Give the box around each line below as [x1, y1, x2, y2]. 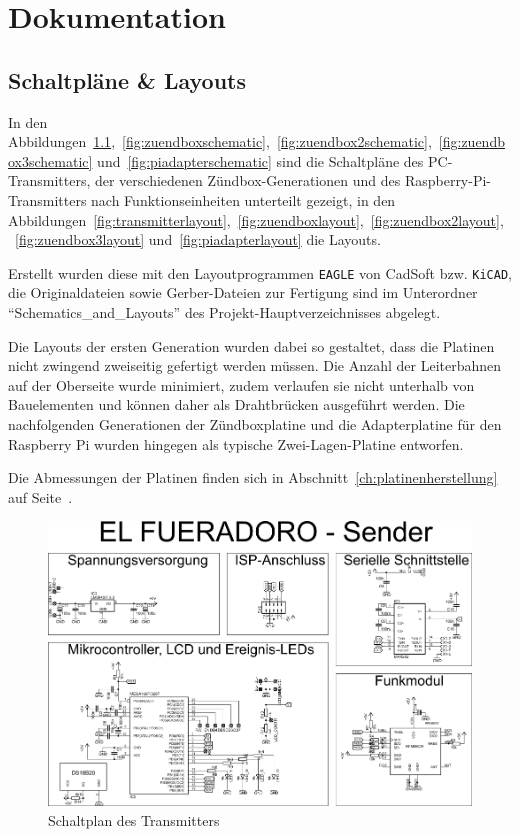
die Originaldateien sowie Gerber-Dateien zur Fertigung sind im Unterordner [8, 282, 478, 303]
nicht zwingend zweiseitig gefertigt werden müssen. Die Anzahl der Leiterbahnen [8, 355, 502, 376]
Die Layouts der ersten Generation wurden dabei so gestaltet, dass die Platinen [8, 335, 495, 356]
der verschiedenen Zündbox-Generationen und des [94, 170, 401, 191]
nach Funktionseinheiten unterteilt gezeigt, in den [91, 189, 396, 210]
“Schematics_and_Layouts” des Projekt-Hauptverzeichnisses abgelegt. [8, 301, 441, 322]
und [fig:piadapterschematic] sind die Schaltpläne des [97, 150, 424, 171]
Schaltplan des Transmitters [48, 809, 220, 830]
